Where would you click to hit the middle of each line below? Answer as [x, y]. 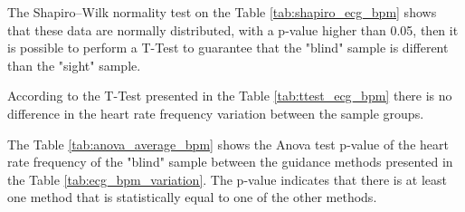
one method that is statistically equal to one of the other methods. [192, 197]
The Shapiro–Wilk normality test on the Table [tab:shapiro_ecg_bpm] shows [222, 12]
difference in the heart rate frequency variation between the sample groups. [216, 113]
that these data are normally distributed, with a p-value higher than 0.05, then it [233, 29]
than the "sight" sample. [74, 65]
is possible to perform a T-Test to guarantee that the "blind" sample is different [228, 48]
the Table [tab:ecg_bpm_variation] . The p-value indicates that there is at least [228, 179]
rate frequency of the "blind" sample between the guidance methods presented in [230, 162]
